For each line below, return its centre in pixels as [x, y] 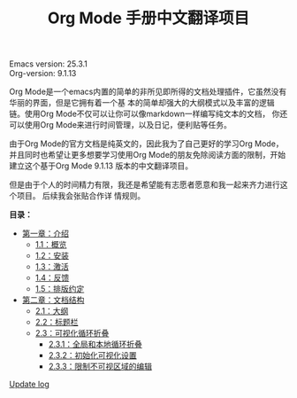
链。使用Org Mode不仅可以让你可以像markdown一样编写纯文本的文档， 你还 [148, 114]
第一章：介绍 [45, 234]
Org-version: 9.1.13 [43, 74]
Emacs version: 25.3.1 [49, 64]
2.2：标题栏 [57, 322]
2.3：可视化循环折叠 [72, 333]
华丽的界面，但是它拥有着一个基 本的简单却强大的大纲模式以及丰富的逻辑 [142, 103]
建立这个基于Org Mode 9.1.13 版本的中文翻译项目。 [101, 166]
